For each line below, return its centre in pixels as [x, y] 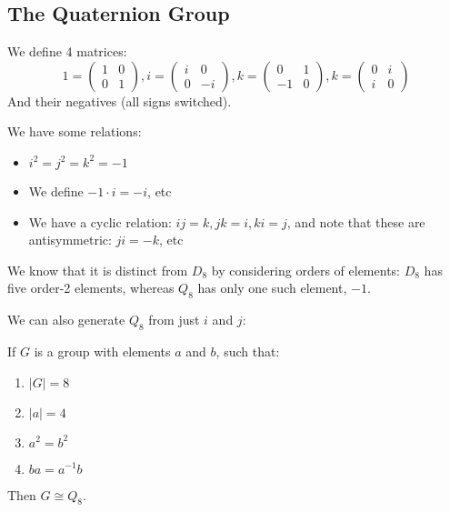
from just [174, 320]
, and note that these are [356, 221]
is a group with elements [102, 351]
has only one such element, [272, 288]
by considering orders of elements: [305, 270]
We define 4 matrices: [67, 51]
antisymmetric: [70, 240]
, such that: [248, 351]
